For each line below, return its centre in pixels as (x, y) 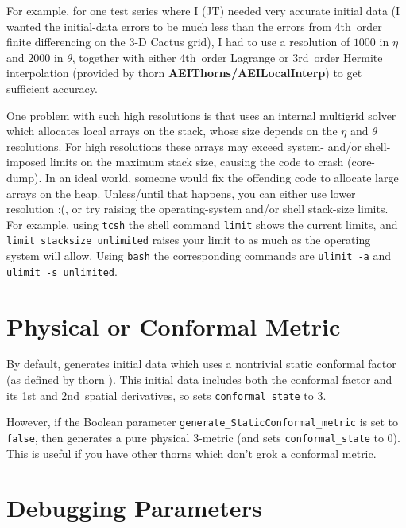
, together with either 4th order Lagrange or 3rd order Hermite (227, 57)
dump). (24, 177)
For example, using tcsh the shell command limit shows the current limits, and (202, 224)
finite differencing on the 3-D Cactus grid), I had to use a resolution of (178, 42)
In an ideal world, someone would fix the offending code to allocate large (222, 177)
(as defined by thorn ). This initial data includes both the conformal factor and (199, 380)
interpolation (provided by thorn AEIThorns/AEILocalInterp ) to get (184, 73)
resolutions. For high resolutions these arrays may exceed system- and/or (184, 146)
